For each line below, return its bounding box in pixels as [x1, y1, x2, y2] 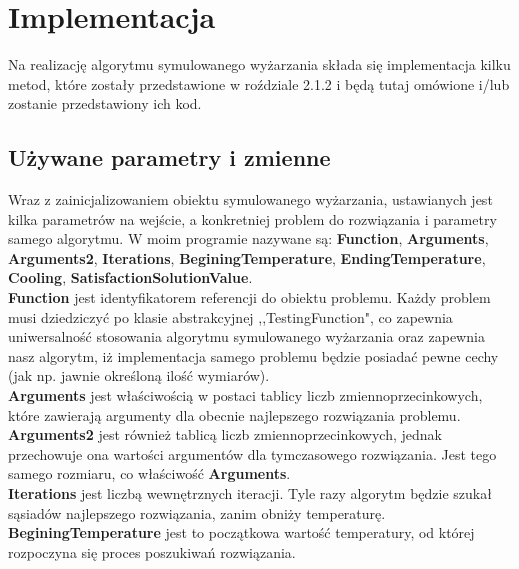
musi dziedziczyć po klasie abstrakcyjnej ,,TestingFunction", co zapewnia [8, 306, 453, 327]
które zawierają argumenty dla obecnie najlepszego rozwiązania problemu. [8, 404, 461, 425]
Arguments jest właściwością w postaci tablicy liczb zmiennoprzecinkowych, [8, 385, 483, 406]
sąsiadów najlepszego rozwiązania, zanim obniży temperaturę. [8, 502, 386, 523]
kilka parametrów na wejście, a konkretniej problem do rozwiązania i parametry [8, 208, 497, 229]
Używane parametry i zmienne [8, 142, 331, 173]
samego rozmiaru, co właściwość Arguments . [8, 463, 291, 484]
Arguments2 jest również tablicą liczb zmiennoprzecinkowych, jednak [8, 424, 442, 445]
